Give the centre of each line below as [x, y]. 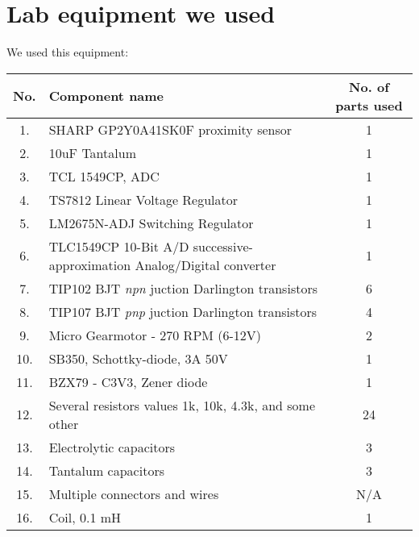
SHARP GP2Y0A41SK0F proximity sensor [170, 129]
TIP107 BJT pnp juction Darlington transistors [183, 311]
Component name [106, 96]
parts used [369, 105]
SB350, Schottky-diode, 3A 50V [138, 358]
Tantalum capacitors [106, 470]
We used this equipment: [68, 52]
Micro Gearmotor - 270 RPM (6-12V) [155, 335]
